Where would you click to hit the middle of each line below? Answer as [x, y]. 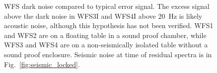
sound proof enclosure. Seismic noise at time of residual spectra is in [108, 54]
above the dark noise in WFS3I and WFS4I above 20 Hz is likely [103, 16]
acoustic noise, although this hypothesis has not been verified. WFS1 [109, 25]
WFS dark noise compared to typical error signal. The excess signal [107, 6]
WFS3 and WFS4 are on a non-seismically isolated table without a [106, 45]
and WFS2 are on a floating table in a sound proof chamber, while [105, 35]
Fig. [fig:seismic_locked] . [42, 64]
